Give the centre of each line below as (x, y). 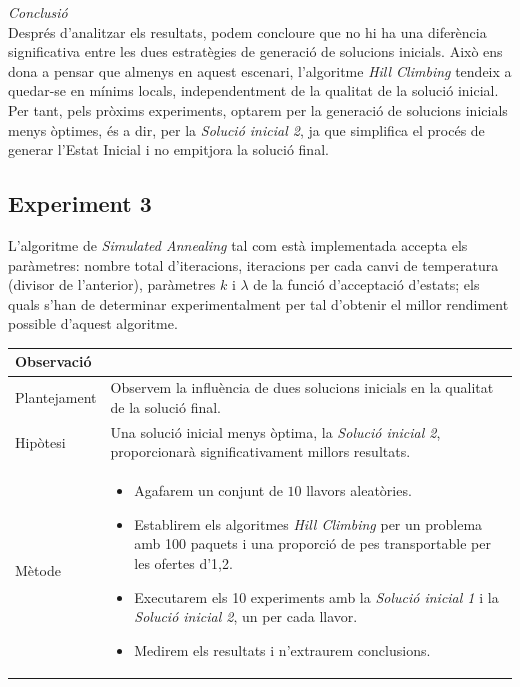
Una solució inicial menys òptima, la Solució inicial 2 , (275, 431)
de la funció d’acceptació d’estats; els (366, 284)
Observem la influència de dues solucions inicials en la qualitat (302, 387)
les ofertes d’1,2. (183, 562)
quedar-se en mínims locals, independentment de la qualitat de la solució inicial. (253, 90)
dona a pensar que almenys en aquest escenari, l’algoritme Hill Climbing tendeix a (260, 70)
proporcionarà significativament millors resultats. (260, 451)
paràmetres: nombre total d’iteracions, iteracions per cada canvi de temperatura (253, 264)
